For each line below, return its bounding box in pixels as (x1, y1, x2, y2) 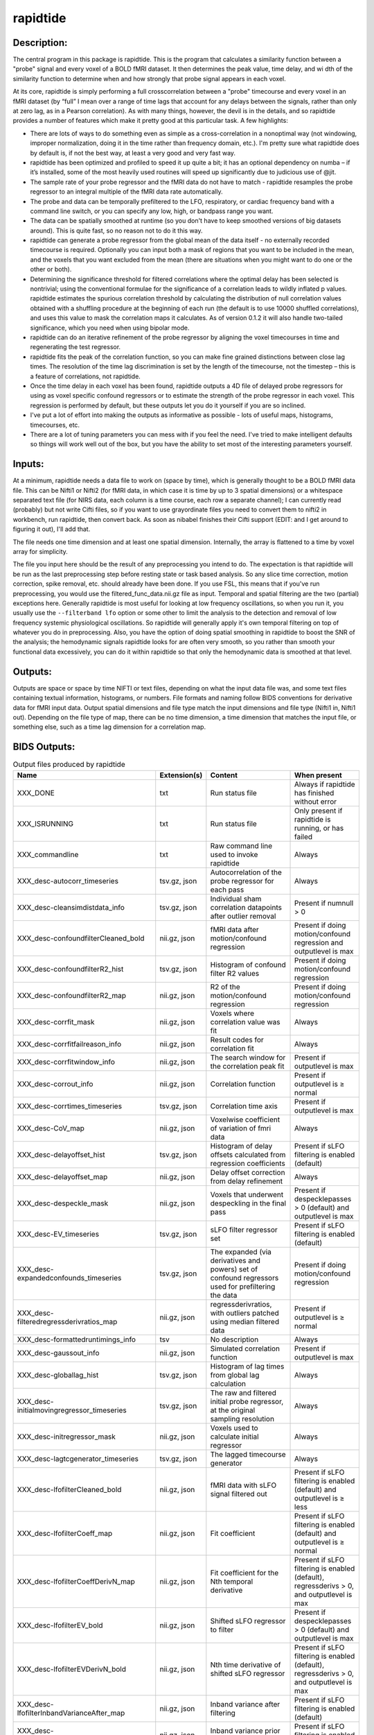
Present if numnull (294, 898, 354, 908)
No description (210, 1335, 259, 1344)
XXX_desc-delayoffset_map (17, 1171, 108, 1181)
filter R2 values (210, 968, 260, 978)
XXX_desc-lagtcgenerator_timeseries (17, 1454, 139, 1464)
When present (294, 770, 342, 780)
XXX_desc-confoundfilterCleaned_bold (17, 933, 145, 943)
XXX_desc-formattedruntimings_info (17, 1335, 136, 1344)
